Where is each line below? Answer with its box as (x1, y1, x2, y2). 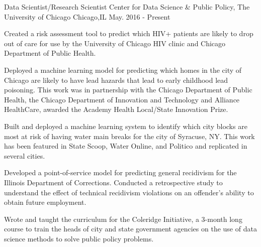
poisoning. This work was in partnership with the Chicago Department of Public (4, 84, 252, 95)
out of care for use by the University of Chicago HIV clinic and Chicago (4, 38, 226, 48)
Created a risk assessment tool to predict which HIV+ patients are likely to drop (4, 28, 253, 39)
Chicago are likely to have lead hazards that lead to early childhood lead (4, 74, 228, 85)
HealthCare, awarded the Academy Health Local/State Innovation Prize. (4, 104, 228, 114)
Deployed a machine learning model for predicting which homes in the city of (4, 64, 242, 75)
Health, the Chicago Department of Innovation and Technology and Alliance (4, 94, 240, 104)
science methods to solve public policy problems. (4, 233, 154, 243)
